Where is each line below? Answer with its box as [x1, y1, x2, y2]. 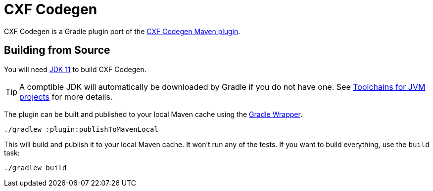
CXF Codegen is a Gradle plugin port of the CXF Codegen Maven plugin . [4, 27, 241, 36]
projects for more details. [19, 91, 113, 102]
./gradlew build [4, 163, 67, 172]
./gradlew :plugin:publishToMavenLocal [4, 125, 158, 133]
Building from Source [4, 44, 110, 57]
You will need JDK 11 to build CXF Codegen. [4, 65, 146, 74]
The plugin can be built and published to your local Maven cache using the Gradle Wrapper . [4, 110, 302, 118]
